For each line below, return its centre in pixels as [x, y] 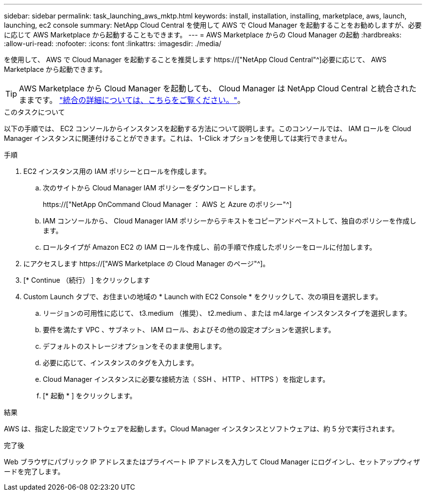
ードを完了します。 [34, 471]
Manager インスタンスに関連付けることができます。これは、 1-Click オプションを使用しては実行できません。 [178, 138]
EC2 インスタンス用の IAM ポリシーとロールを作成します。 [117, 171]
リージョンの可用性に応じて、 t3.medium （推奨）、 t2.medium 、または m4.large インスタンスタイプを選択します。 [227, 313]
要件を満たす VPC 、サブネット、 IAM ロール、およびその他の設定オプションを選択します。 [189, 330]
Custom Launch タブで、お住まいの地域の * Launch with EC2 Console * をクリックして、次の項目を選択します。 [203, 297]
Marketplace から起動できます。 [55, 69]
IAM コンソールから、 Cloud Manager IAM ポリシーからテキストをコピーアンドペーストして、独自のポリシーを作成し [230, 221]
